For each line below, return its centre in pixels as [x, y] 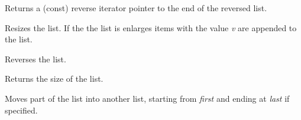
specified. [21, 110]
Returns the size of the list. [54, 79]
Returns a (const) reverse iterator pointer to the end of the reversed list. [136, 8]
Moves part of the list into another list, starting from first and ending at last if [147, 98]
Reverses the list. [35, 59]
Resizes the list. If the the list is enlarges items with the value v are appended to [151, 27]
